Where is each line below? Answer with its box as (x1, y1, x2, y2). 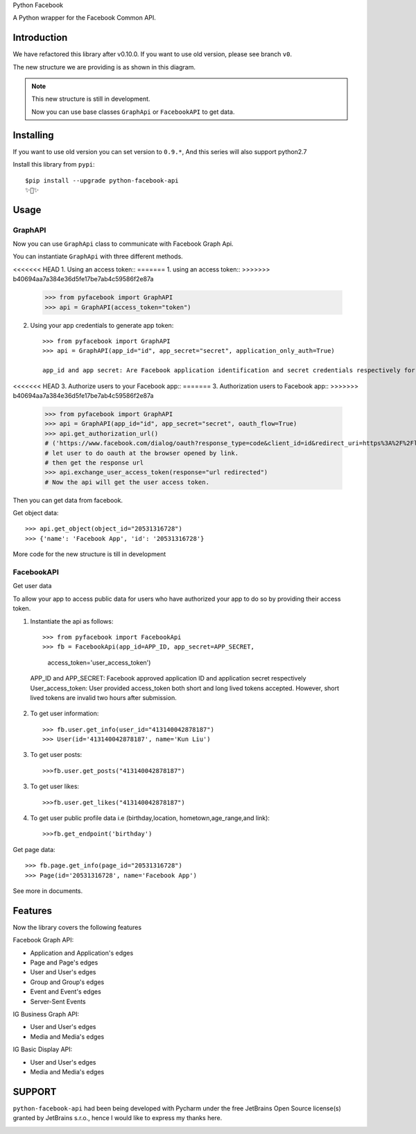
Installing (12, 129, 55, 141)
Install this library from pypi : (12, 160, 95, 169)
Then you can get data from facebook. (12, 496, 123, 504)
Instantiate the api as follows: (30, 617, 114, 625)
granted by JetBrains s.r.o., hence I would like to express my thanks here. (12, 1114, 223, 1122)
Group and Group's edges (30, 978, 105, 986)
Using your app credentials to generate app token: (30, 321, 174, 329)
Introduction (12, 32, 68, 44)
